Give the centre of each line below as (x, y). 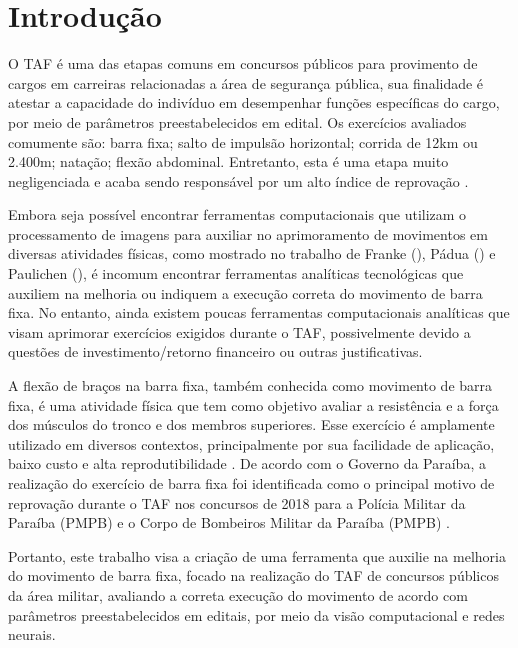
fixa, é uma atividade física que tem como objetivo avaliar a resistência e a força (253, 404)
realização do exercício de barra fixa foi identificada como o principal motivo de (251, 483)
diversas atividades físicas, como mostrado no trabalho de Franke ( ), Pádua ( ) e (252, 253)
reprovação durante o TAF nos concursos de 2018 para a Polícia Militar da (237, 502)
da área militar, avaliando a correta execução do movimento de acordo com (238, 594)
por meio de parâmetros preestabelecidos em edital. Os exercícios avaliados (237, 121)
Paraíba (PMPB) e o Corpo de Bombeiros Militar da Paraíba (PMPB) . (229, 522)
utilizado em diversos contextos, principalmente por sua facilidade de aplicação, (251, 443)
